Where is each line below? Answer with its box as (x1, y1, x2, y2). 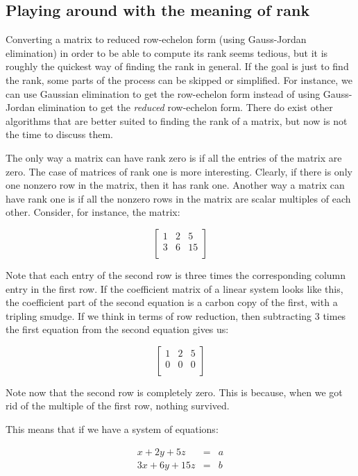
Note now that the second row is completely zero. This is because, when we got (6, 384, 343, 399)
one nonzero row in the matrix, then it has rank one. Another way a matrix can (6, 178, 345, 192)
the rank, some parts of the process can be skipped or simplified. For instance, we (6, 72, 352, 87)
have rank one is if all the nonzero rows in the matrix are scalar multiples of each (6, 191, 351, 205)
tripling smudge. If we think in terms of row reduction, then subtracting (6, 308, 312, 323)
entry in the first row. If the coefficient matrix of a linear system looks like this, (6, 281, 343, 296)
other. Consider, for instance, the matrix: (6, 205, 180, 219)
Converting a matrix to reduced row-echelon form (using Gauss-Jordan (6, 32, 307, 46)
